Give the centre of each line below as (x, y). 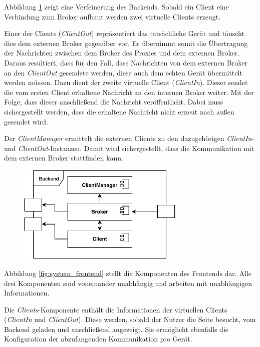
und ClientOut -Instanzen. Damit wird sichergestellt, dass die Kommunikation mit (129, 148)
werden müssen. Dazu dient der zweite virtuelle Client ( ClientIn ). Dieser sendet (126, 82)
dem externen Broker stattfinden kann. (64, 158)
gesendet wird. (26, 121)
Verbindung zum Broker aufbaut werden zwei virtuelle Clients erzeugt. (112, 16)
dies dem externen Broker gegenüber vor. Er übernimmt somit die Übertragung (126, 43)
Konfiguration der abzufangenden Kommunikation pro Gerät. (98, 339)
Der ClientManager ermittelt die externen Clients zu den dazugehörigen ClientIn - (129, 138)
